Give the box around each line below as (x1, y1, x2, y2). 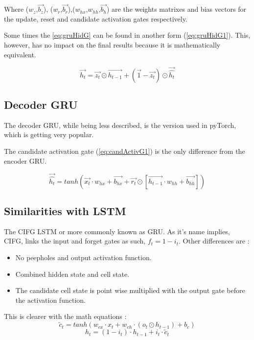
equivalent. (4, 49, 36, 59)
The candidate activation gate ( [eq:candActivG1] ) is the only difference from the (4, 146, 245, 156)
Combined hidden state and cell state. (15, 268, 130, 279)
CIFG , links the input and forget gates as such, (4, 236, 146, 246)
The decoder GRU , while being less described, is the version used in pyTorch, (4, 120, 236, 130)
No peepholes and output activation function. (15, 252, 152, 263)
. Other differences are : (179, 236, 250, 246)
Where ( (4, 4, 29, 14)
